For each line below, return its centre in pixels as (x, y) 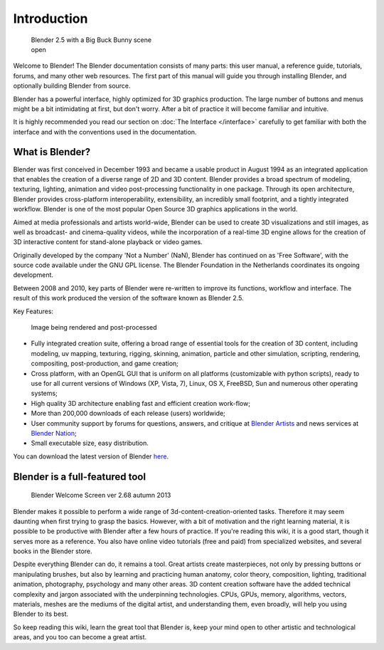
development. (33, 275)
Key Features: (33, 311)
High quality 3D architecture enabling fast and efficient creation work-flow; (140, 403)
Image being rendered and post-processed (94, 327)
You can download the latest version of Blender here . (91, 456)
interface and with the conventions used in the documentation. (105, 132)
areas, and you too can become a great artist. (80, 637)
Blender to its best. (41, 614)
